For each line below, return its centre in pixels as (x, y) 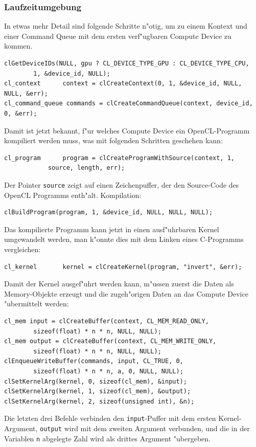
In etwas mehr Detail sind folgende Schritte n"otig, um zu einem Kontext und (126, 26)
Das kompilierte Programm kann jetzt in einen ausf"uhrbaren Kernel (112, 229)
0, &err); (21, 113)
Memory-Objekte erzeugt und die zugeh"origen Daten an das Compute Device (126, 293)
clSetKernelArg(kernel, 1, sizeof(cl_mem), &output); (98, 392)
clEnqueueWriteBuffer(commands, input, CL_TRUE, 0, (94, 361)
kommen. (18, 46)
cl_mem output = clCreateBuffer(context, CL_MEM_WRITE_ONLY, (110, 341)
